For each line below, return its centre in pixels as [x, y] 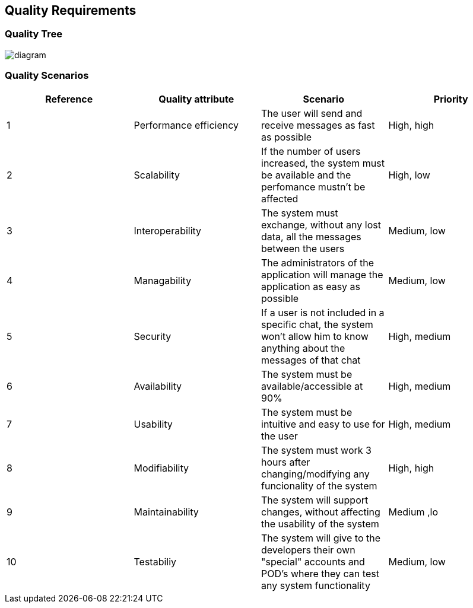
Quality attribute [196, 99]
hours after [286, 462]
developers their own [308, 550]
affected [280, 198]
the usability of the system [320, 523]
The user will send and [312, 113]
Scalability [157, 175]
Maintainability [166, 512]
